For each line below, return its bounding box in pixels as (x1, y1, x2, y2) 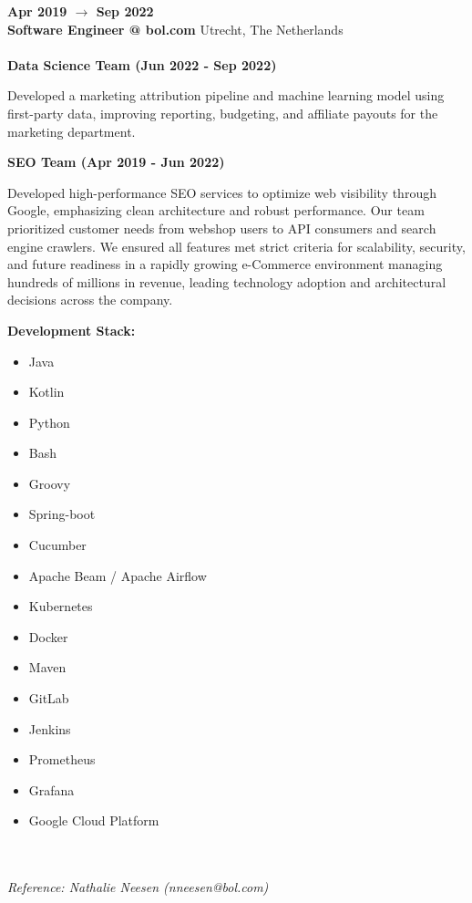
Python (28, 412, 70, 431)
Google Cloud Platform (28, 811, 159, 830)
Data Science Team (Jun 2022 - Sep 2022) (7, 55, 277, 74)
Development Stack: (7, 320, 136, 339)
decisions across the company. (7, 290, 173, 309)
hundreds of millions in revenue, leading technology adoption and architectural (7, 272, 446, 291)
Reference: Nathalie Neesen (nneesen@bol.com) (7, 877, 269, 897)
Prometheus (28, 750, 96, 769)
